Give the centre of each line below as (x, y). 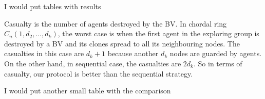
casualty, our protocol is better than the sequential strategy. (99, 73)
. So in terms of (218, 63)
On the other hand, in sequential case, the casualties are (93, 63)
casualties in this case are (44, 53)
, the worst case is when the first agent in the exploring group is (158, 33)
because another (133, 53)
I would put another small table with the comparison (88, 91)
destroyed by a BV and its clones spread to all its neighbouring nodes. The (122, 43)
